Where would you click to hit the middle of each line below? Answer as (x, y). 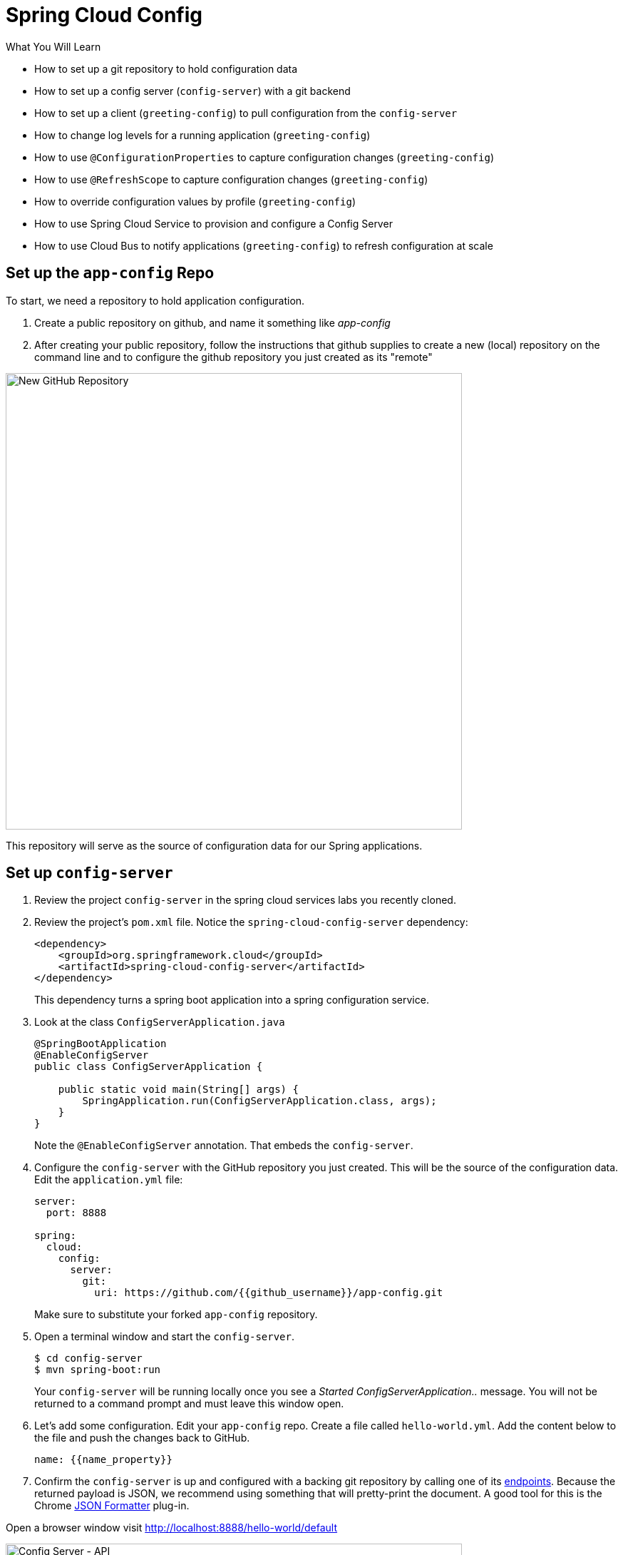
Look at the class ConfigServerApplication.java (160, 1022)
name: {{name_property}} (103, 1460)
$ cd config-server (88, 1358)
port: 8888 (76, 1213)
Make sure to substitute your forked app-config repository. (176, 1315)
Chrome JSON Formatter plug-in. (112, 1506)
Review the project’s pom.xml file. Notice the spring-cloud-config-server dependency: (251, 922)
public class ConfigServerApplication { (149, 1067)
